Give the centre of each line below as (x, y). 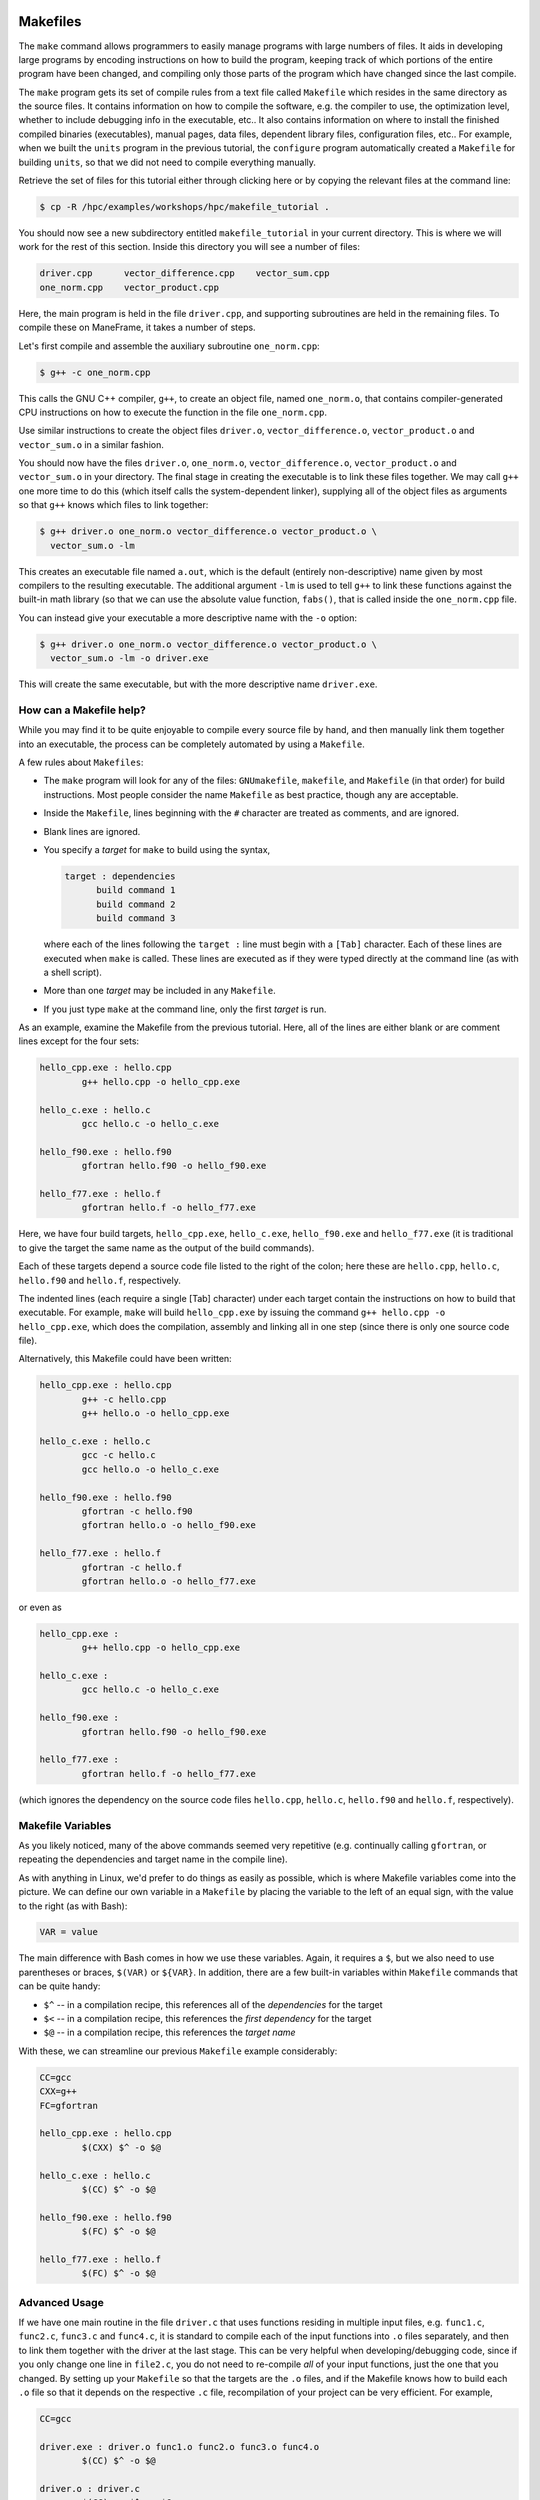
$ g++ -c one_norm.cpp (95, 372)
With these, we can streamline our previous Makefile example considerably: (178, 2051)
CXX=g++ (58, 2091)
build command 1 (136, 890)
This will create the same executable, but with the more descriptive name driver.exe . (198, 684)
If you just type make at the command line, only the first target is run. (185, 1009)
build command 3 (136, 918)
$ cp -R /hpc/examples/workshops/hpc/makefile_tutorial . (184, 207)
